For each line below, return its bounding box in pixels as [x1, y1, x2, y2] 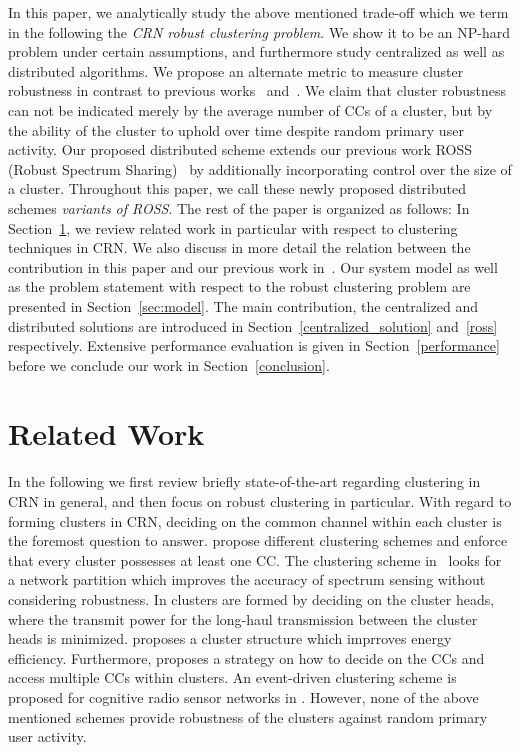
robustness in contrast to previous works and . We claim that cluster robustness [8, 80, 506, 101]
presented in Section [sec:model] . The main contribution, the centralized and [8, 295, 479, 316]
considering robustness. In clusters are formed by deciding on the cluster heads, [8, 588, 495, 609]
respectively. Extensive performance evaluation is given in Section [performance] [8, 335, 500, 356]
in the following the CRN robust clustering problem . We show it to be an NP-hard [8, 21, 511, 42]
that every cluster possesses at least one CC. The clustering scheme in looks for [8, 549, 502, 570]
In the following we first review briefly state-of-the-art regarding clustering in [8, 471, 481, 492]
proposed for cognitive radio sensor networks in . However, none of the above [8, 686, 479, 707]
